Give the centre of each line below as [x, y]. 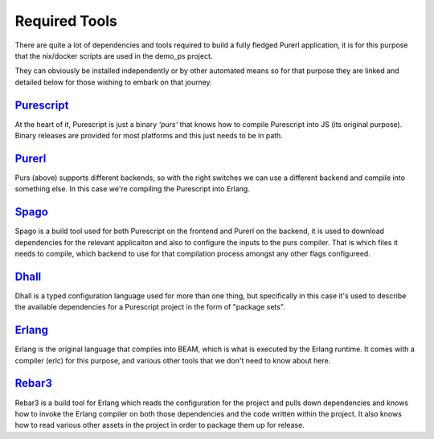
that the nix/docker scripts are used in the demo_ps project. [114, 55]
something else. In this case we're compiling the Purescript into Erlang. [133, 189]
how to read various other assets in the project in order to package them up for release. [160, 425]
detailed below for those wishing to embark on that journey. [113, 82]
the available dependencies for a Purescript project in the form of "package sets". [150, 307]
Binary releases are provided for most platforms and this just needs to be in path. [149, 136]
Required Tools [66, 21]
